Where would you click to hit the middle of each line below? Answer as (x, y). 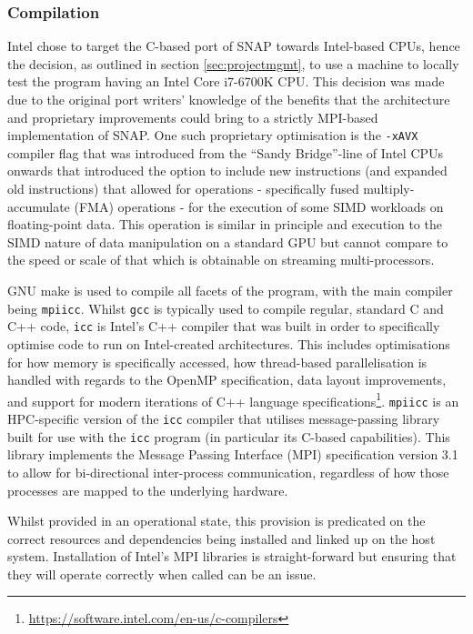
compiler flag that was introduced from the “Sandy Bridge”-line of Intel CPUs (226, 152)
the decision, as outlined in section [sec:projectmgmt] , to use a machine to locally (233, 63)
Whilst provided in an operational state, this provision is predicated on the (216, 521)
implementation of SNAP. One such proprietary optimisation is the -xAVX (213, 135)
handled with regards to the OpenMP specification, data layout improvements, (227, 380)
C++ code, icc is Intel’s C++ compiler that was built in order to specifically (224, 326)
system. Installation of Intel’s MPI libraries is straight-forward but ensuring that (232, 556)
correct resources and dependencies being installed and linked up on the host (221, 538)
